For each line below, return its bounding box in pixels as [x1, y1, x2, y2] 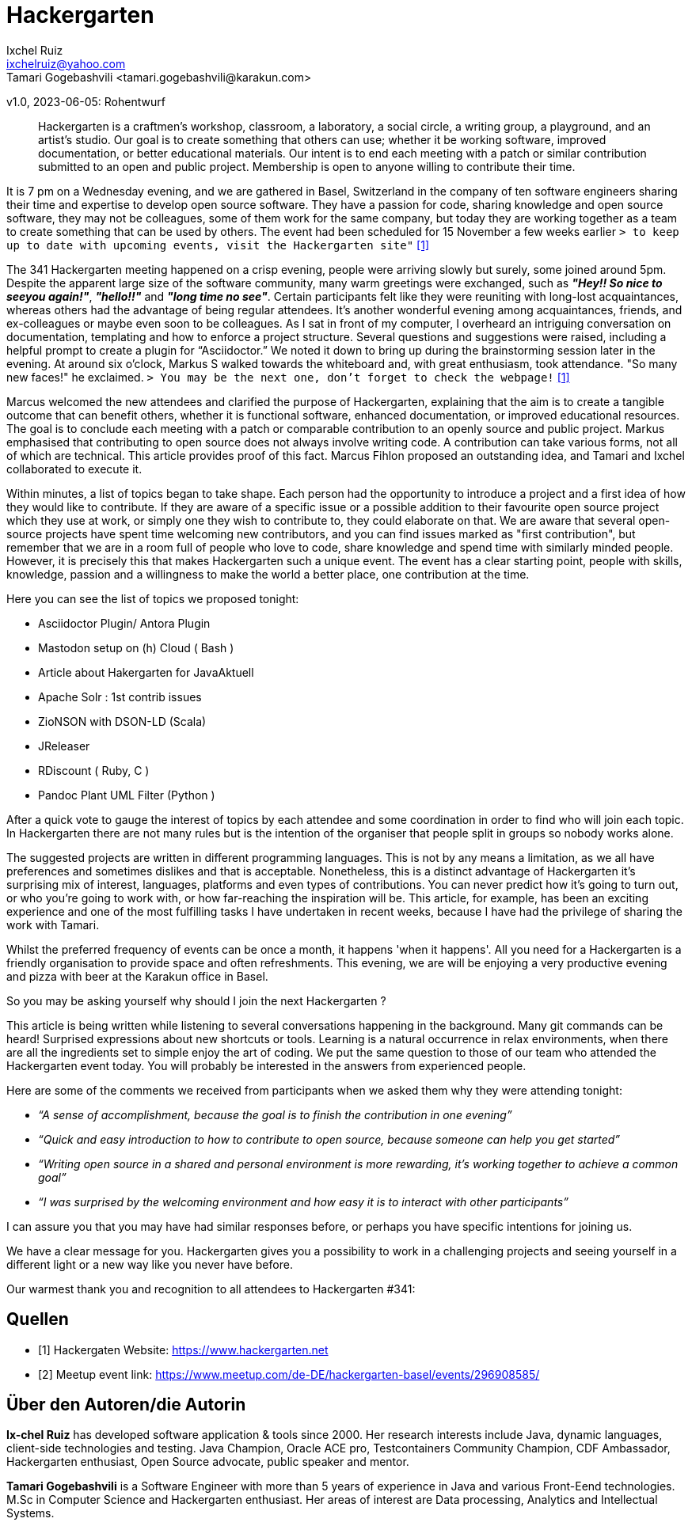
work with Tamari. [6, 917, 100, 932]
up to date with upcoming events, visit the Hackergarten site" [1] [6, 237, 430, 252]
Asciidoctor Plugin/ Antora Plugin [38, 616, 211, 630]
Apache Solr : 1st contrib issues [38, 689, 202, 704]
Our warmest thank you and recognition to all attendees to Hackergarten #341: [6, 1281, 416, 1296]
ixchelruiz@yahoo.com [6, 56, 126, 70]
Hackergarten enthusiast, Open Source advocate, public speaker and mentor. [6, 1455, 409, 1469]
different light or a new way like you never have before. [6, 1257, 293, 1271]
